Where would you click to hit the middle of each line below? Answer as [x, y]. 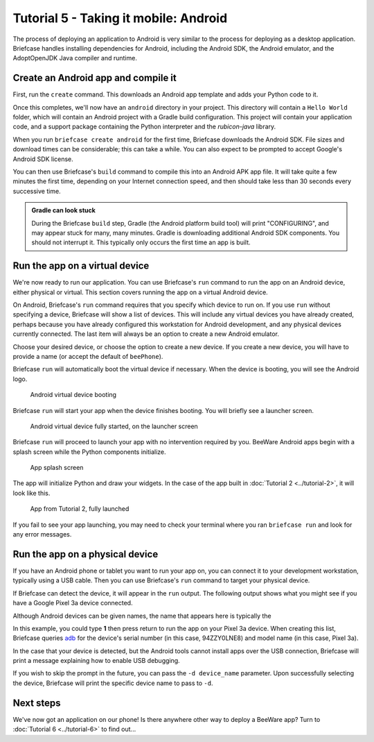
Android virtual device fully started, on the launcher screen [114, 426]
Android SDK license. [43, 159]
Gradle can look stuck [64, 210]
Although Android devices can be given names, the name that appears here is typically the [142, 616]
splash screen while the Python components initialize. [89, 452]
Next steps [37, 703]
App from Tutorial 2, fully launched [80, 509]
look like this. [32, 493]
